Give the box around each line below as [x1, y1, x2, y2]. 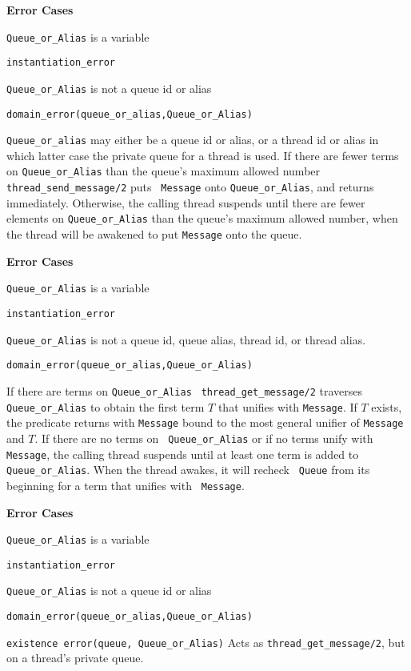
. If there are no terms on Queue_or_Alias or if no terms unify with [34, 429, 373, 446]
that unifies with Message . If [217, 398, 357, 415]
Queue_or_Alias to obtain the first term [6, 398, 205, 415]
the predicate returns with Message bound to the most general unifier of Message [6, 414, 404, 431]
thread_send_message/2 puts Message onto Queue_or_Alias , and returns [6, 179, 374, 195]
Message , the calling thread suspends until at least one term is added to [6, 445, 359, 462]
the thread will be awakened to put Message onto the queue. [6, 226, 302, 243]
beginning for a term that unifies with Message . [6, 476, 245, 493]
